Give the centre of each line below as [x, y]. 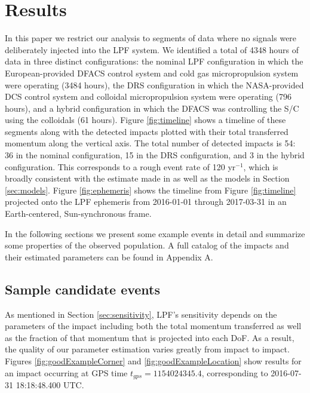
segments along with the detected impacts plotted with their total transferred [147, 131]
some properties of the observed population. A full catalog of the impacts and [147, 245]
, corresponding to [235, 372]
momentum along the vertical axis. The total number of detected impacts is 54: [150, 143]
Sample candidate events [83, 289]
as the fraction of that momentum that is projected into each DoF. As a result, [150, 337]
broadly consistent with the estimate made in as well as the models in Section [147, 178]
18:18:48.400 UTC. [50, 385]
